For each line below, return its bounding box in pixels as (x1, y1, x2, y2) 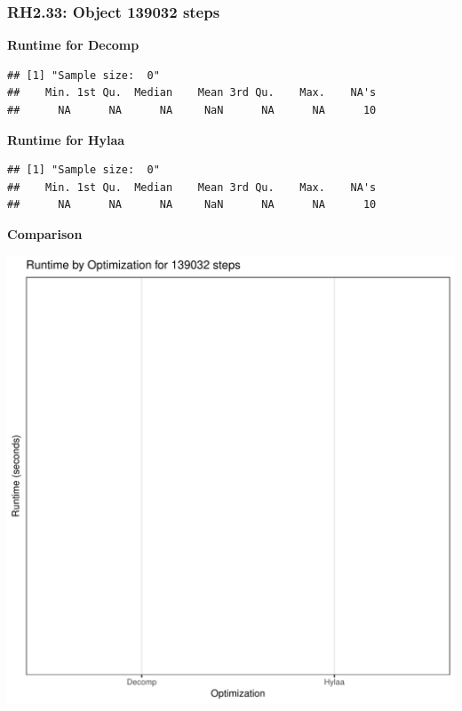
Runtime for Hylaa (7, 130, 125, 148)
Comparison (7, 224, 83, 243)
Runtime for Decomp (7, 36, 139, 54)
